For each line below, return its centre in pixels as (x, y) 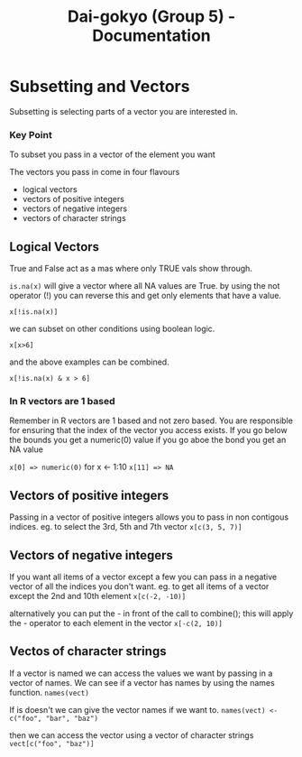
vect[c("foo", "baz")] (52, 743)
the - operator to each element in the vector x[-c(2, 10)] (116, 623)
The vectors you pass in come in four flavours (95, 172)
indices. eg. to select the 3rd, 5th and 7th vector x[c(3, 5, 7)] (126, 527)
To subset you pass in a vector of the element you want (113, 154)
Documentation (151, 36)
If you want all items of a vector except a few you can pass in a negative (143, 577)
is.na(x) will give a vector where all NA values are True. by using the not (145, 286)
